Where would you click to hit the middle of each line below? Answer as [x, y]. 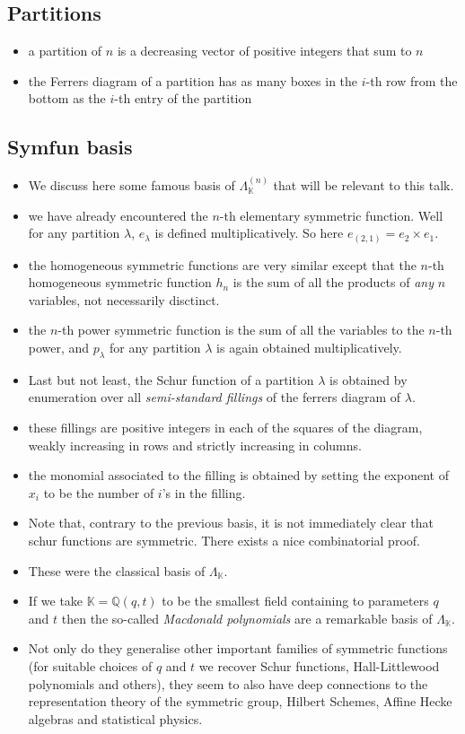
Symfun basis [70, 147]
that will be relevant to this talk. [364, 185]
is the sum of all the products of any [333, 282]
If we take [56, 601]
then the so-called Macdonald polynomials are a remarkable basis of [247, 618]
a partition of [65, 51]
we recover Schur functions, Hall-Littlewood [319, 666]
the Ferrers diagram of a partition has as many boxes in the [193, 80]
